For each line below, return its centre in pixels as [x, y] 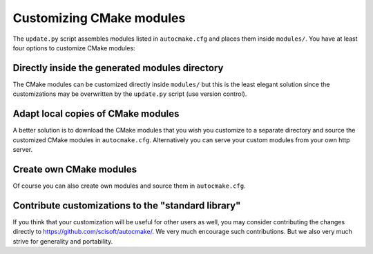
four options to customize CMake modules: [74, 48]
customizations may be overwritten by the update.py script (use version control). [130, 94]
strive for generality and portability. [63, 241]
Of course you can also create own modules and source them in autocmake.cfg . [129, 186]
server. [23, 149]
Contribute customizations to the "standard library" [127, 205]
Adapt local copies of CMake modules [96, 114]
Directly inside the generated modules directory [118, 68]
